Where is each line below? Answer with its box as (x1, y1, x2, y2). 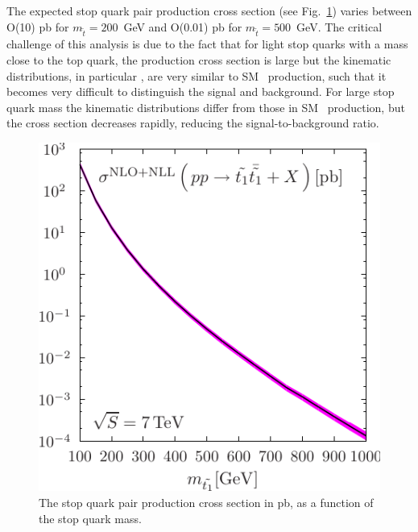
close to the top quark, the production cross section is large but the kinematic (6, 51, 391, 68)
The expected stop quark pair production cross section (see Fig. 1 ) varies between (6, 2, 412, 19)
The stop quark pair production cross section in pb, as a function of (39, 493, 374, 510)
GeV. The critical (296, 18, 383, 35)
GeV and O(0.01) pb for (123, 18, 242, 35)
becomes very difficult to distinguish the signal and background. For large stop (6, 83, 395, 100)
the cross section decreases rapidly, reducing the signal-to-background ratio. (6, 114, 379, 131)
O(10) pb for (6, 18, 69, 35)
